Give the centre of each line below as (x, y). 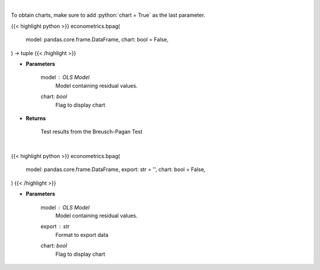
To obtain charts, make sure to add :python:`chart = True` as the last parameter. (108, 15)
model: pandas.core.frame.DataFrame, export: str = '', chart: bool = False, (116, 169)
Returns (36, 118)
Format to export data (82, 234)
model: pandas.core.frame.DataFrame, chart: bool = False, (97, 40)
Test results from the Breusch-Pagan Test (92, 132)
